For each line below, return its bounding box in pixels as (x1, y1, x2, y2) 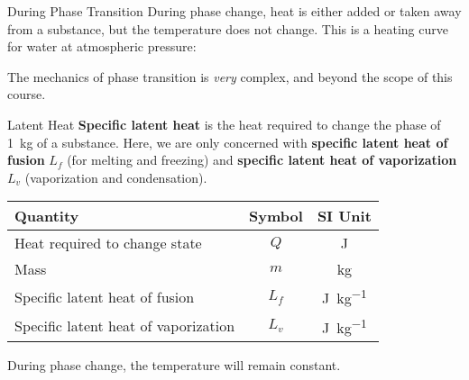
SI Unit (317, 205, 372, 227)
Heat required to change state (14, 232, 202, 254)
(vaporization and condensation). (24, 167, 207, 186)
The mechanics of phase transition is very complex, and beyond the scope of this (7, 67, 453, 86)
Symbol (249, 205, 303, 227)
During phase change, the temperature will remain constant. (7, 356, 341, 374)
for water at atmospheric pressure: (7, 37, 197, 56)
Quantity (14, 205, 79, 227)
